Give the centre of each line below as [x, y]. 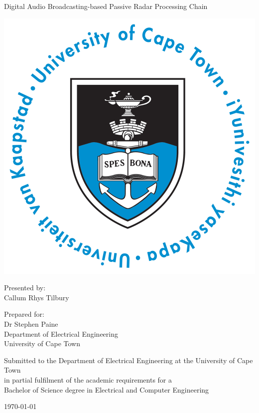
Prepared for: [24, 314]
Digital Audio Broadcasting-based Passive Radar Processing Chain [106, 6]
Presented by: [25, 288]
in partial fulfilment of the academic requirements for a [88, 379]
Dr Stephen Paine [31, 323]
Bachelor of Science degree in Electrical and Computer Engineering [107, 389]
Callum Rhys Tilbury [37, 297]
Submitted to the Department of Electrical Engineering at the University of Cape [129, 360]
